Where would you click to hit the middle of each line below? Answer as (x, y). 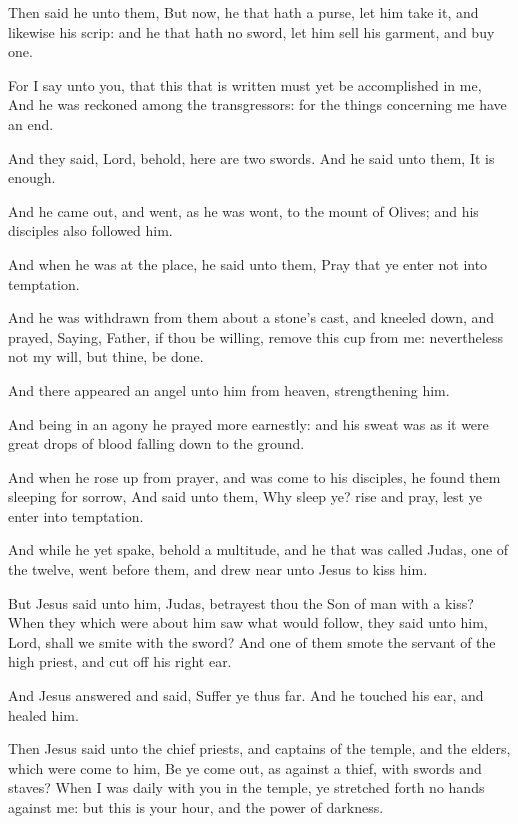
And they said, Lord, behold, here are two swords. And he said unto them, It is (251, 157)
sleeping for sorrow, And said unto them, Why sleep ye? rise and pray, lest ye (245, 496)
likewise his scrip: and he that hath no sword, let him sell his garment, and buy (251, 31)
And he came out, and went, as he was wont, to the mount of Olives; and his (243, 210)
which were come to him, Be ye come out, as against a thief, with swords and (245, 767)
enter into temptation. (76, 515)
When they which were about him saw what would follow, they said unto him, (248, 622)
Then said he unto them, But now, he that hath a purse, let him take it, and (243, 12)
